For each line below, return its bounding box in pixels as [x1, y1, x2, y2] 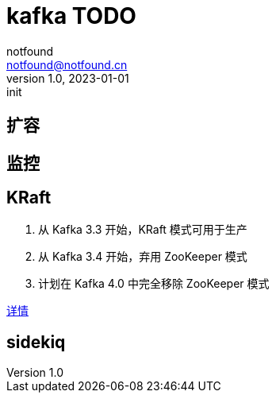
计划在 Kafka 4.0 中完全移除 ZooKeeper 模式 [38, 277, 270, 291]
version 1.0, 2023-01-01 [6, 71, 129, 85]
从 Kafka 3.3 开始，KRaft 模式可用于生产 [38, 223, 247, 237]
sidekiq [6, 331, 66, 352]
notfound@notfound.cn [6, 57, 128, 72]
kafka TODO [6, 2, 136, 29]
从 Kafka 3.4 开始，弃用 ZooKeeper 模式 [38, 250, 247, 264]
